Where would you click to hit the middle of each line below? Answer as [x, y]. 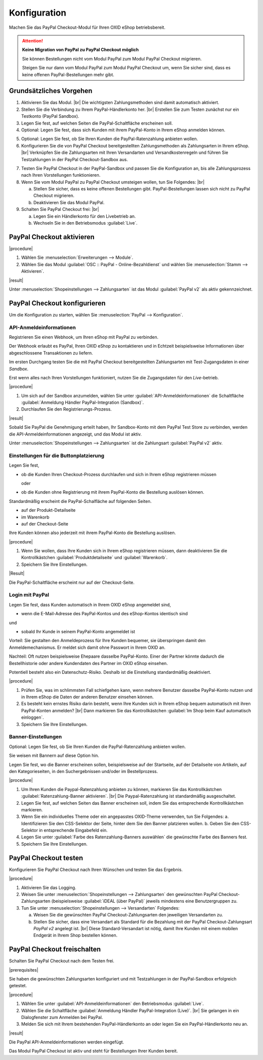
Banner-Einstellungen [35, 737]
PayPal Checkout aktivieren [52, 237]
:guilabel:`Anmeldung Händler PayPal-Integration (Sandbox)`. [83, 402]
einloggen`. [32, 717]
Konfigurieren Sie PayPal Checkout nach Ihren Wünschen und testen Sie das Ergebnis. [96, 870]
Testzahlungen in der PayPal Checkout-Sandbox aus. [75, 159]
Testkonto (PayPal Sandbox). [50, 116]
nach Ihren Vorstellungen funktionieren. [61, 175]
